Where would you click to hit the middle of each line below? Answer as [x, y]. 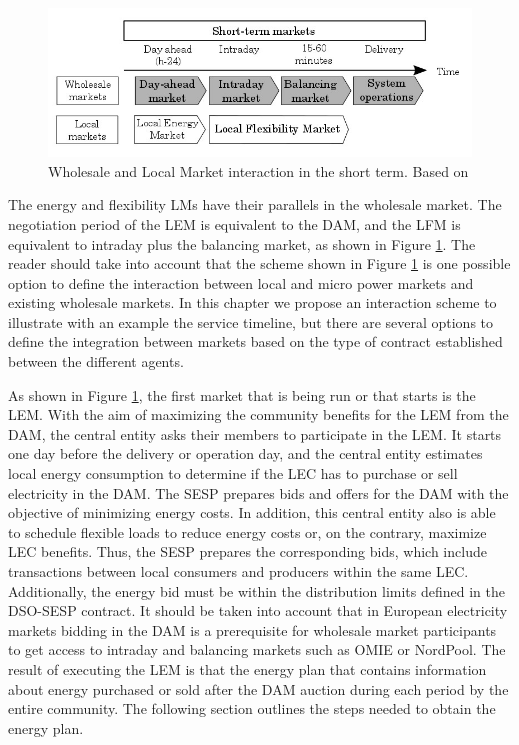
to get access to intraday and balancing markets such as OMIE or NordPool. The [257, 649]
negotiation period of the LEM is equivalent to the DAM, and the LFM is [234, 223]
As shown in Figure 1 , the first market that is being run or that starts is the [242, 394]
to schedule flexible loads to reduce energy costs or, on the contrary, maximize [247, 531]
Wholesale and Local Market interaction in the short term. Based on [258, 170]
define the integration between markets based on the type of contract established [255, 341]
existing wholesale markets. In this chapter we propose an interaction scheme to [252, 302]
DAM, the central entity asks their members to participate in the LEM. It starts [255, 433]
